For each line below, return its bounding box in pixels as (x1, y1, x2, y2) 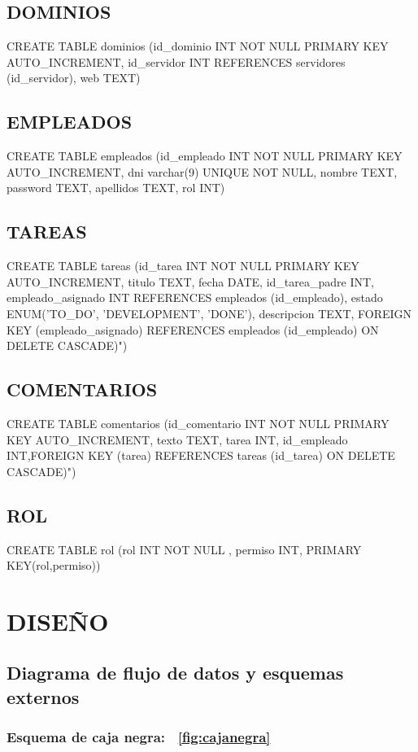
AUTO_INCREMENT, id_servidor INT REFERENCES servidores (7, 53, 346, 70)
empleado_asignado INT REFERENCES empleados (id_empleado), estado (7, 289, 383, 306)
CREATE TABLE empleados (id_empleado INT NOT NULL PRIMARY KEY (7, 147, 403, 164)
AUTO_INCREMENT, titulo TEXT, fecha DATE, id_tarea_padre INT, (7, 273, 374, 290)
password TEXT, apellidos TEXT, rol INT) (7, 179, 225, 196)
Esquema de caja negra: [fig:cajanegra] (7, 727, 271, 747)
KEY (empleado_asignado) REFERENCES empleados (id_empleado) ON (7, 321, 379, 338)
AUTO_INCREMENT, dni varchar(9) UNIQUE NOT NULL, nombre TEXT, (7, 163, 398, 180)
